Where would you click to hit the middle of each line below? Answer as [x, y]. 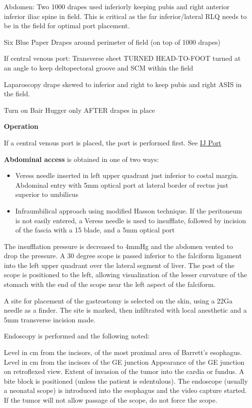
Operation [21, 126]
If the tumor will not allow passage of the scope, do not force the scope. [111, 400]
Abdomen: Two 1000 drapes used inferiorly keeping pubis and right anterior [117, 6]
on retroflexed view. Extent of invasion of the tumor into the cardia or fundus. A [124, 371]
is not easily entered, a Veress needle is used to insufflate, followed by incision [131, 220]
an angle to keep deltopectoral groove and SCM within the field [99, 67]
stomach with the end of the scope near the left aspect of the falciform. [110, 284]
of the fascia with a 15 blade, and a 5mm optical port [95, 230]
